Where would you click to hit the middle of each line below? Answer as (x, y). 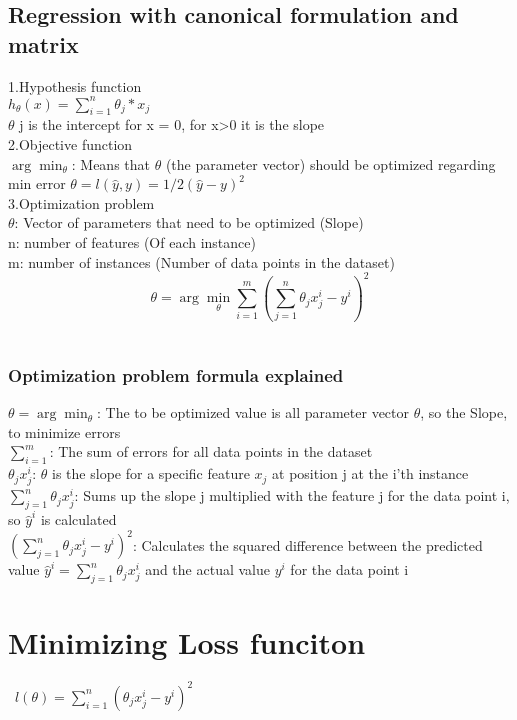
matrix (43, 43)
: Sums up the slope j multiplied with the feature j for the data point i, (292, 495)
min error (37, 183)
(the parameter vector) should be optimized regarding (330, 163)
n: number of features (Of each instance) (132, 242)
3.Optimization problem (81, 202)
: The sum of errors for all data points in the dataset (211, 451)
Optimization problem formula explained (176, 374)
